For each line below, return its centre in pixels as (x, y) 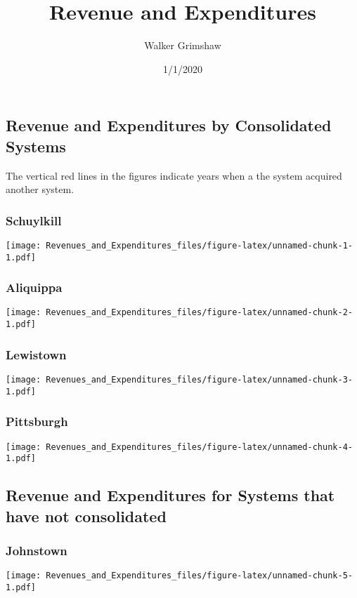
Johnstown (37, 550)
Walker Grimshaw (183, 45)
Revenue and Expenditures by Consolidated (169, 125)
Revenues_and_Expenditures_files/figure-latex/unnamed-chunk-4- (199, 447)
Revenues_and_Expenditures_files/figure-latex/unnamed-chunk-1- (199, 245)
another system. (40, 189)
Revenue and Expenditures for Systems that (170, 495)
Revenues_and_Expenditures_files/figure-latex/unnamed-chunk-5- (199, 576)
